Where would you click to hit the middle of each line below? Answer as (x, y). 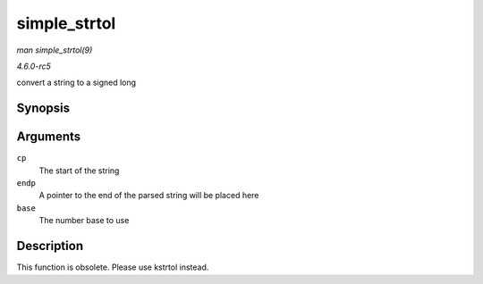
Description (50, 246)
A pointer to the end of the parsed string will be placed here (149, 196)
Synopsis (43, 109)
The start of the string (79, 171)
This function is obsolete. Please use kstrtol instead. (113, 267)
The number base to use (84, 221)
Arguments (49, 137)
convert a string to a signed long (76, 83)
